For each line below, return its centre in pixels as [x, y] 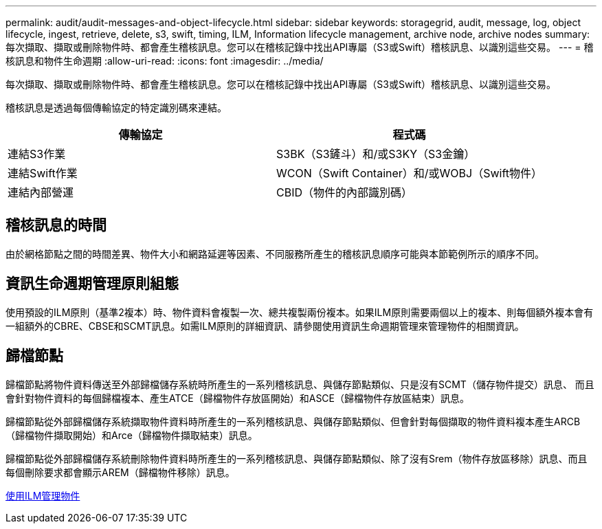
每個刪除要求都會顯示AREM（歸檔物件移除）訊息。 [120, 472]
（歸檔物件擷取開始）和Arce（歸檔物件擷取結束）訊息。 [132, 435]
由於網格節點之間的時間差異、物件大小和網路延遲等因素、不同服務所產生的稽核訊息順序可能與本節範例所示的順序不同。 [275, 254]
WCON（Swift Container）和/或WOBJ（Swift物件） [410, 173]
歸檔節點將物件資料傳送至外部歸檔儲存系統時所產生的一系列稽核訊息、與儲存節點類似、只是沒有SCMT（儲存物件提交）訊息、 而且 [300, 384]
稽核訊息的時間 [56, 225]
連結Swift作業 [43, 173]
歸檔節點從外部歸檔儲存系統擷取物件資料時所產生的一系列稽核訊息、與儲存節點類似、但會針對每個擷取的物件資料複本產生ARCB [293, 421]
